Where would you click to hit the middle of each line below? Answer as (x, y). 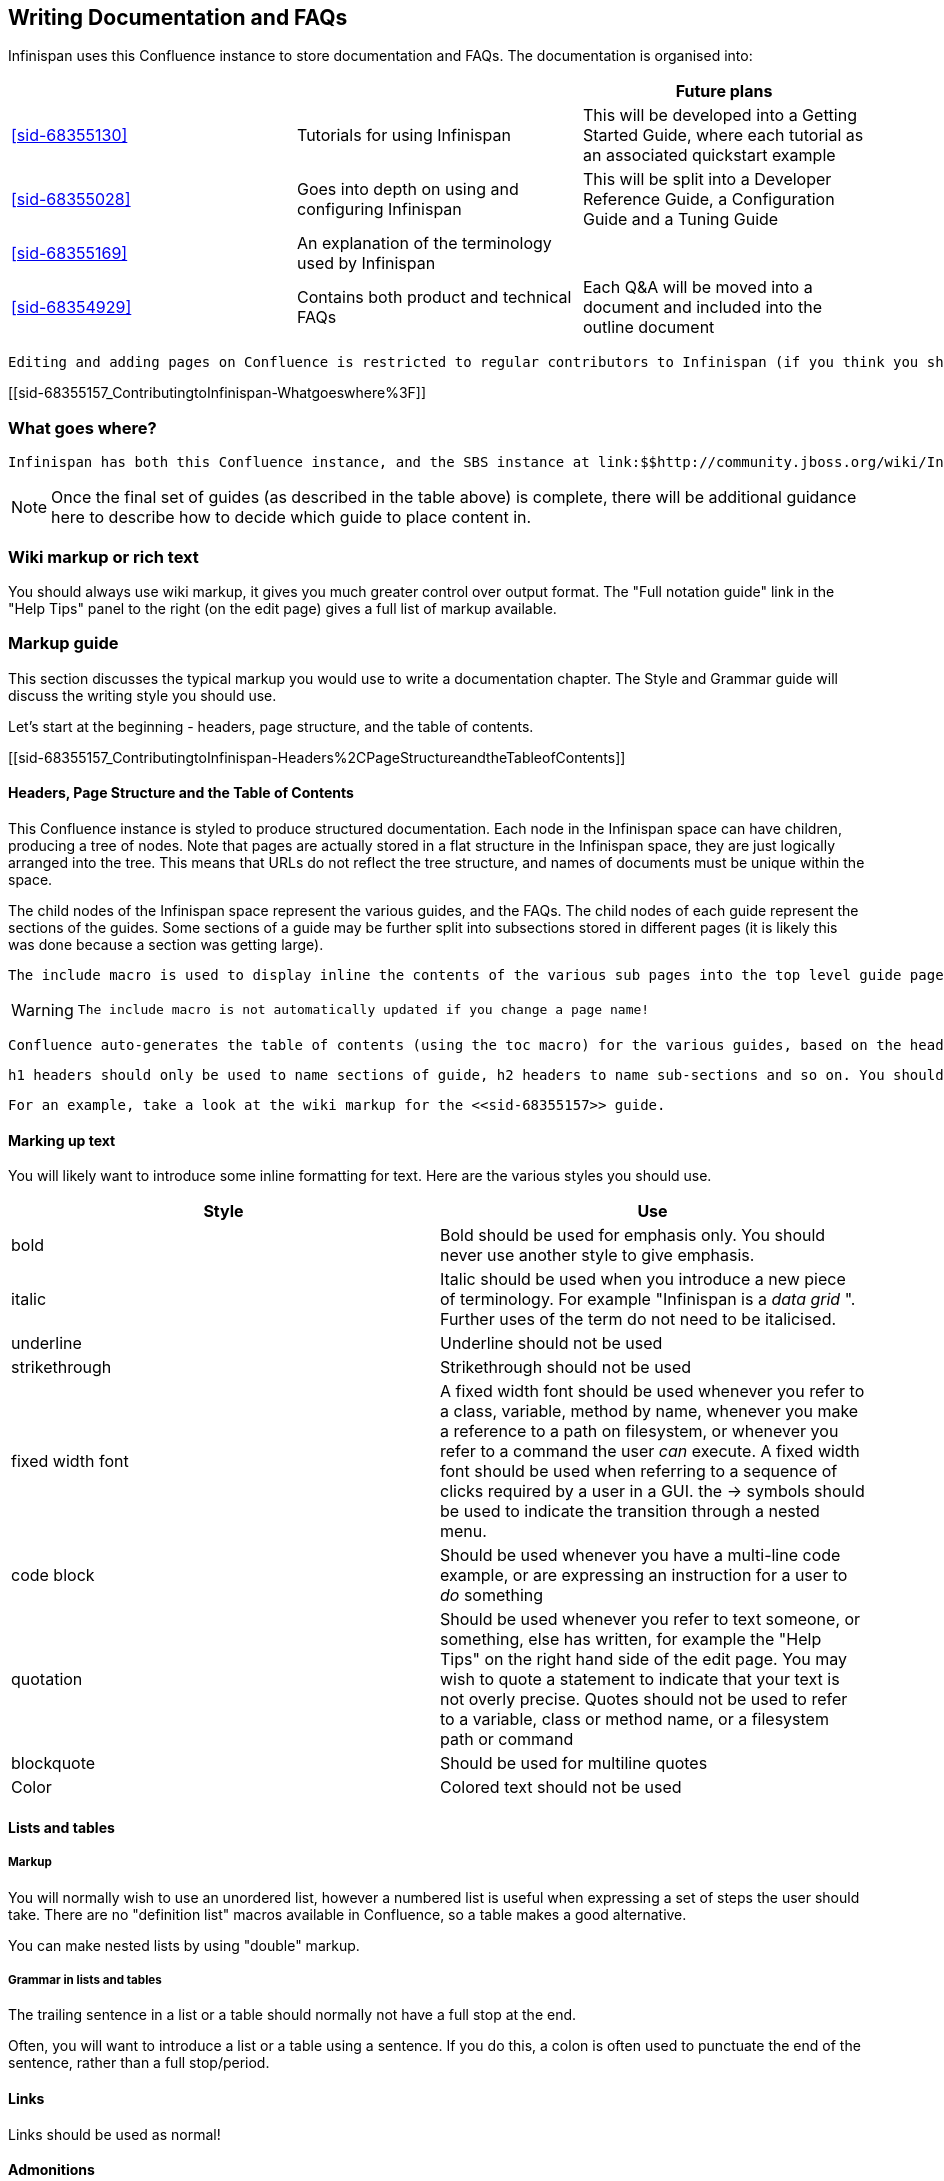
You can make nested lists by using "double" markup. (184, 1945)
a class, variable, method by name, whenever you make (649, 1411)
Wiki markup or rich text (103, 556)
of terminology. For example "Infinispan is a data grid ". (648, 1299)
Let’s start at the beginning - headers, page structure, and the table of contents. (271, 726)
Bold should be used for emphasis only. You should (633, 1235)
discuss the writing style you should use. (142, 695)
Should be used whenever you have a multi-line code (640, 1555)
